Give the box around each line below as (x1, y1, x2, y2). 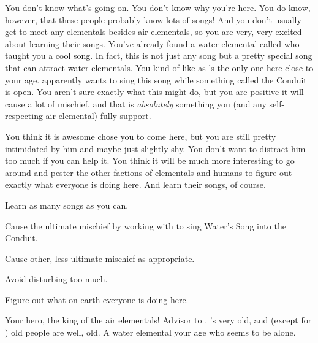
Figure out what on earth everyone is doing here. (5, 293, 189, 306)
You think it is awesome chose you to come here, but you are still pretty (5, 129, 276, 142)
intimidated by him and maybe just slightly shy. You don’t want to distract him (5, 142, 306, 155)
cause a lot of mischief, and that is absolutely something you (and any (5, 97, 267, 110)
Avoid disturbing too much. (5, 272, 108, 285)
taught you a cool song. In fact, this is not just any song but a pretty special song (5, 49, 312, 62)
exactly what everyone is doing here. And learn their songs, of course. (5, 178, 266, 191)
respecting (5, 109, 43, 122)
